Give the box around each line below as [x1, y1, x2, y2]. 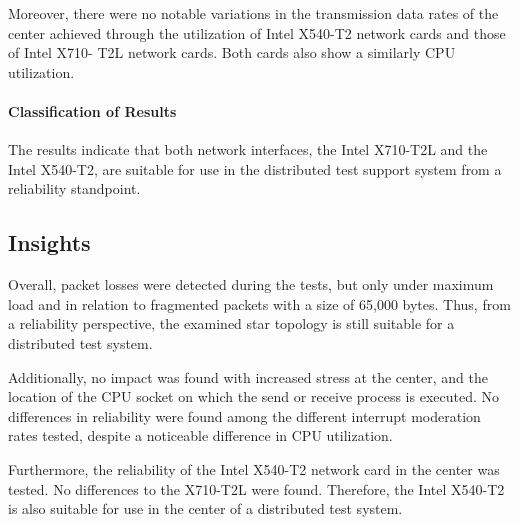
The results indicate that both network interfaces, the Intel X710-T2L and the [8, 139, 488, 160]
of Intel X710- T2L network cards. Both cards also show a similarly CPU [8, 42, 456, 63]
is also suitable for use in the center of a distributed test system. [8, 498, 403, 519]
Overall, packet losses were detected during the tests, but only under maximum [8, 274, 494, 295]
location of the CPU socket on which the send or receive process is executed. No [8, 386, 500, 407]
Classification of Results [8, 100, 177, 121]
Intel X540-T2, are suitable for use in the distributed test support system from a [8, 158, 502, 179]
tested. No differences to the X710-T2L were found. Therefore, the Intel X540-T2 [8, 478, 505, 499]
